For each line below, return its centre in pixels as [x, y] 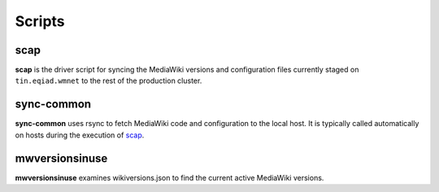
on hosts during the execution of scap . [80, 135]
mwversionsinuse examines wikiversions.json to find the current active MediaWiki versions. [170, 177]
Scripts [40, 21]
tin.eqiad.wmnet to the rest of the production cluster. [109, 81]
